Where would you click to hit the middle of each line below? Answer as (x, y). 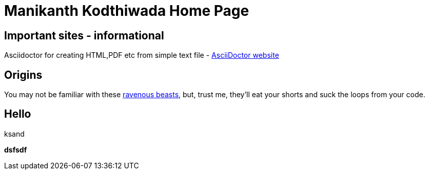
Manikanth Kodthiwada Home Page (127, 11)
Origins (23, 75)
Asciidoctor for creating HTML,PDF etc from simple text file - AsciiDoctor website (142, 55)
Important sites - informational (84, 35)
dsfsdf (16, 149)
